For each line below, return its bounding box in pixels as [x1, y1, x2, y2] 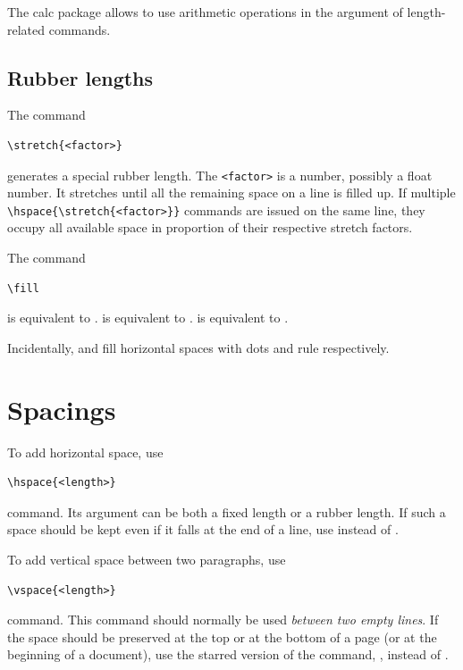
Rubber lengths [7, 63, 154, 91]
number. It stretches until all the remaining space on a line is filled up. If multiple [7, 183, 456, 202]
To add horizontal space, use [7, 442, 164, 461]
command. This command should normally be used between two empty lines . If [7, 610, 439, 629]
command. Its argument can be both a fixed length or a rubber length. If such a [7, 502, 446, 521]
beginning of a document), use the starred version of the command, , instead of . [7, 645, 449, 664]
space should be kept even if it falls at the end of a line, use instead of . [7, 520, 399, 539]
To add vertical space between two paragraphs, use [7, 549, 286, 568]
